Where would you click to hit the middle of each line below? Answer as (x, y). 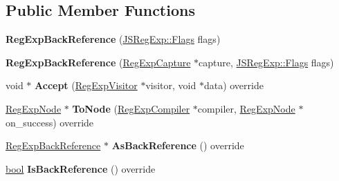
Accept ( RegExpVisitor (86, 85)
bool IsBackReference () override (81, 168)
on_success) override (50, 122)
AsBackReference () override (178, 145)
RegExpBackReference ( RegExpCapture (98, 62)
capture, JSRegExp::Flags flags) (266, 62)
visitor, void (171, 85)
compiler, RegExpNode (246, 108)
